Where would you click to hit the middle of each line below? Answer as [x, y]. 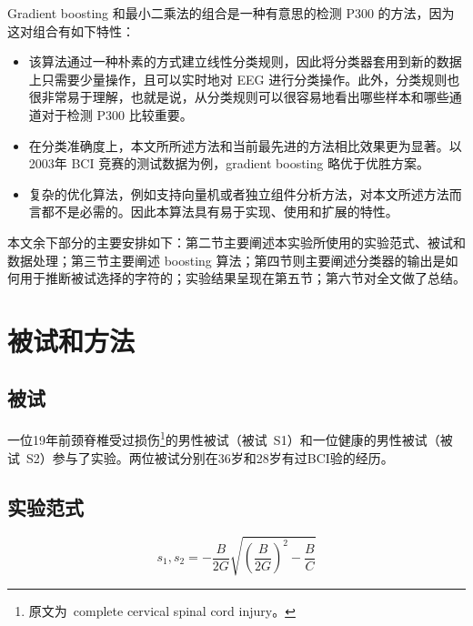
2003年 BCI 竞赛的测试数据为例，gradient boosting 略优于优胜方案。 [229, 163]
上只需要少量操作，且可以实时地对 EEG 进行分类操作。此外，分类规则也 [244, 79]
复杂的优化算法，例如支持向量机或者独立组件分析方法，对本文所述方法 [239, 193]
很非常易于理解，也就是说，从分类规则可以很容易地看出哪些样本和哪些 [239, 97]
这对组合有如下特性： [71, 30]
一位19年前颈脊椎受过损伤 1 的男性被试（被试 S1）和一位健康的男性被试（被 [230, 438]
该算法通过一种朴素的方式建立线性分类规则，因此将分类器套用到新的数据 [245, 61]
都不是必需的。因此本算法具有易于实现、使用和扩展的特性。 [220, 212]
